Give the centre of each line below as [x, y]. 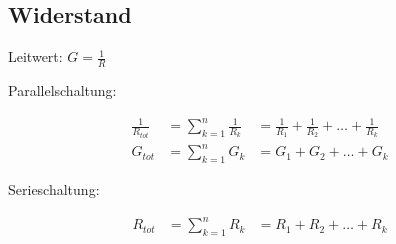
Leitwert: [35, 56]
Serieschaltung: [54, 188]
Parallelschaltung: [62, 90]
